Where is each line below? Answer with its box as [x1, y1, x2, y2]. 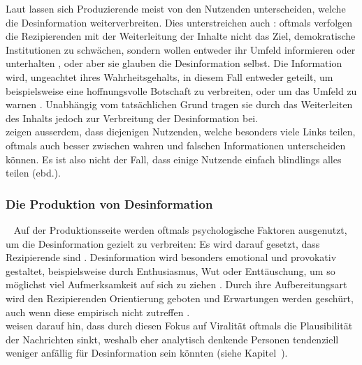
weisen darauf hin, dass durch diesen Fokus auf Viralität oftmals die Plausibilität [6, 318, 353, 333]
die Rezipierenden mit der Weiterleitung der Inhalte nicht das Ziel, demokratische [6, 29, 356, 43]
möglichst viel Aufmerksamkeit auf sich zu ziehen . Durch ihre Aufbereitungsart [6, 277, 347, 292]
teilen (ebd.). [6, 165, 61, 180]
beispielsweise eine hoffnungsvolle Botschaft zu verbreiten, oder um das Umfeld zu [6, 83, 357, 98]
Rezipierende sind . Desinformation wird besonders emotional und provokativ [6, 250, 337, 265]
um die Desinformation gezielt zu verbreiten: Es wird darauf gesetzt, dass [6, 236, 320, 251]
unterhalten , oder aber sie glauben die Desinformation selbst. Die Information [6, 56, 342, 70]
